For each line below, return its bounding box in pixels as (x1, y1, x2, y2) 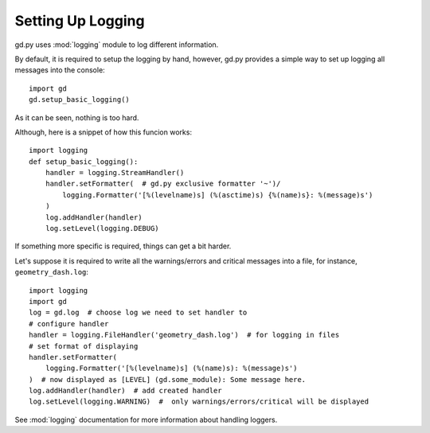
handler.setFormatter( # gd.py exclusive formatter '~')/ (45, 179, 281, 189)
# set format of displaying (29, 341, 139, 350)
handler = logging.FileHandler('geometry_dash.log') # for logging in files (29, 330, 340, 340)
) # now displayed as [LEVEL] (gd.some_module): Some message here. (29, 375, 307, 384)
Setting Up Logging (14, 12, 145, 29)
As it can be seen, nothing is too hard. (14, 112, 139, 123)
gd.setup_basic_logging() (29, 96, 131, 104)
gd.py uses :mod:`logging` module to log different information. (14, 40, 219, 49)
